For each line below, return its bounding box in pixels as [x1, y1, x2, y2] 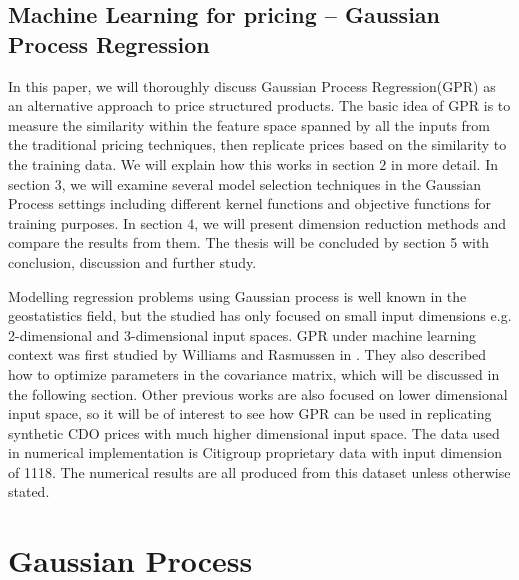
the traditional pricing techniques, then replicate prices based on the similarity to [8, 134, 507, 155]
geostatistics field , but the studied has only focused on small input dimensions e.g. [8, 305, 512, 326]
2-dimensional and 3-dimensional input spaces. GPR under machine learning [8, 324, 476, 345]
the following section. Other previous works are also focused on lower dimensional [8, 383, 508, 404]
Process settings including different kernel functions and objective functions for [8, 193, 492, 214]
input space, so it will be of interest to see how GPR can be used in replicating [8, 403, 492, 424]
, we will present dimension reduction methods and [194, 212, 507, 233]
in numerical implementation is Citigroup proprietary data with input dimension [8, 442, 502, 463]
